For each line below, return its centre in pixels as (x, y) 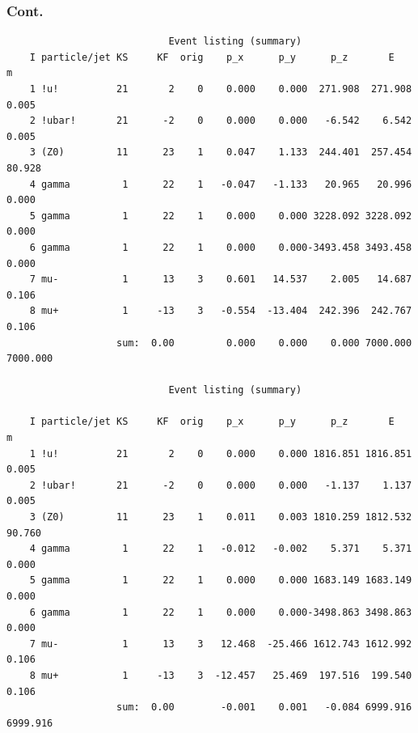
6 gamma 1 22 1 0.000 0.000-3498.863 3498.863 (221, 612)
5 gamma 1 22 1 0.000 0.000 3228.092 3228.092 (221, 216)
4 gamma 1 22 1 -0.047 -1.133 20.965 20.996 (221, 184)
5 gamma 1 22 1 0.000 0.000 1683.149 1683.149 (221, 580)
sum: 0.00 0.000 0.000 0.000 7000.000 (264, 343)
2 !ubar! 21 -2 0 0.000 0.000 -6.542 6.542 (221, 121)
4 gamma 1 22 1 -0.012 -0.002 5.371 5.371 (221, 549)
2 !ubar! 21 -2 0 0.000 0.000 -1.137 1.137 (221, 485)
